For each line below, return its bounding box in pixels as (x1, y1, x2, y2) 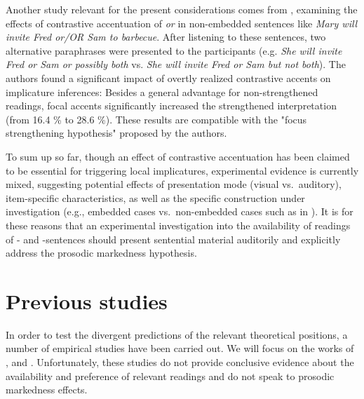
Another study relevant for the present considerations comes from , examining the (6, 2, 358, 16)
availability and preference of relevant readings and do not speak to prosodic (6, 368, 335, 383)
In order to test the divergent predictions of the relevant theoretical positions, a (6, 327, 348, 341)
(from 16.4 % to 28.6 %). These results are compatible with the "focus (6, 111, 307, 126)
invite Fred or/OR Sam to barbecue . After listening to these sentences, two (6, 29, 326, 44)
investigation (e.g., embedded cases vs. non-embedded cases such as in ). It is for (6, 204, 353, 219)
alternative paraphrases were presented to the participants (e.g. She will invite (6, 43, 342, 58)
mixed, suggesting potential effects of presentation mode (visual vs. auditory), (6, 177, 342, 191)
